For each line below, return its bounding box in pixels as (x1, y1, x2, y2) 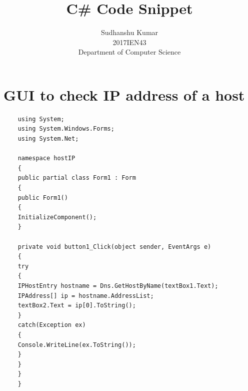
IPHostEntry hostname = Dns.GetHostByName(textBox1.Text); (17, 282, 218, 289)
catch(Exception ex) (17, 321, 86, 329)
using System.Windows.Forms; (17, 125, 114, 133)
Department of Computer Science (78, 47, 181, 57)
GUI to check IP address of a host (3, 84, 245, 105)
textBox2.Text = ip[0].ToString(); (17, 302, 136, 309)
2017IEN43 (112, 37, 146, 47)
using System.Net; (17, 135, 79, 143)
